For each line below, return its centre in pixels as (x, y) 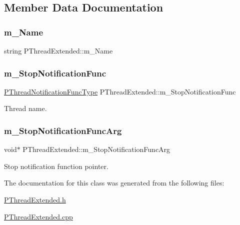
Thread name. (25, 108)
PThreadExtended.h (35, 199)
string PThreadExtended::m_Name (58, 50)
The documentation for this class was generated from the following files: (114, 183)
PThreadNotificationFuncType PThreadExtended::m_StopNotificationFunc (120, 91)
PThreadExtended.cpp (38, 216)
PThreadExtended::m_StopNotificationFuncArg (96, 149)
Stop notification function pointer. (56, 166)
